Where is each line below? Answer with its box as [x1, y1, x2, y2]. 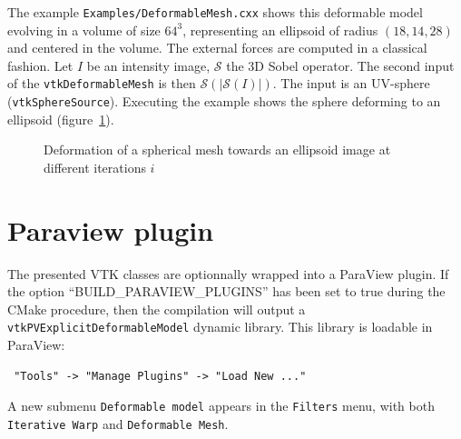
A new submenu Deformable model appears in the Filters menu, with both [7, 396, 435, 415]
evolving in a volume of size [7, 20, 161, 39]
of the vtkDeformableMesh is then [7, 74, 196, 93]
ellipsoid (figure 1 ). [7, 109, 114, 128]
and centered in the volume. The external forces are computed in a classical [7, 38, 427, 57]
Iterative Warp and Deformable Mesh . [7, 414, 229, 433]
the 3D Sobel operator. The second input [226, 55, 455, 75]
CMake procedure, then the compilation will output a [7, 299, 306, 318]
